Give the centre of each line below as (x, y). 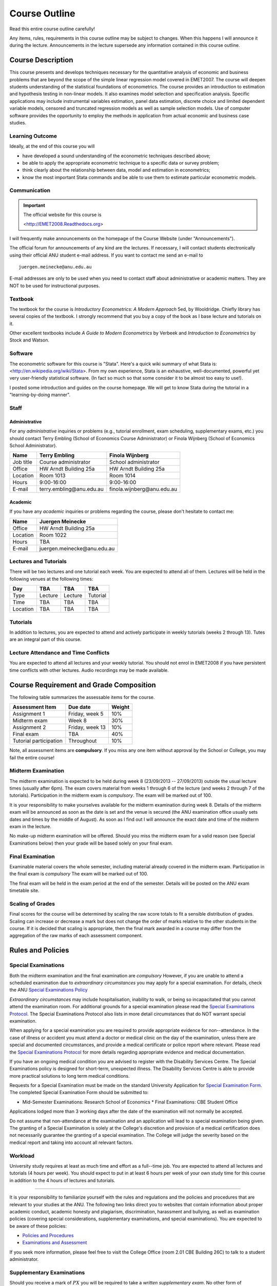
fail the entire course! (32, 757)
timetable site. (24, 890)
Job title (23, 462)
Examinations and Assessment (55, 1243)
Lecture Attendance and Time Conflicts (60, 653)
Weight (120, 707)
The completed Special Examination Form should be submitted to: (79, 1093)
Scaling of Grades (32, 904)
